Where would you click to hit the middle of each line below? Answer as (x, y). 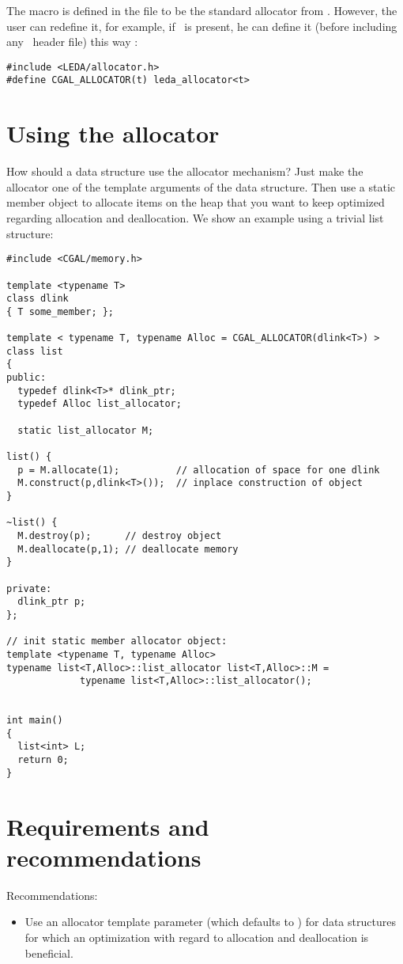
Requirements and (108, 826)
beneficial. (49, 953)
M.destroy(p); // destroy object (120, 535)
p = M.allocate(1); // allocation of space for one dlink (199, 470)
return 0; (43, 760)
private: (29, 588)
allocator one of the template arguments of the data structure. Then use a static (201, 186)
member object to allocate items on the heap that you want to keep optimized (196, 202)
